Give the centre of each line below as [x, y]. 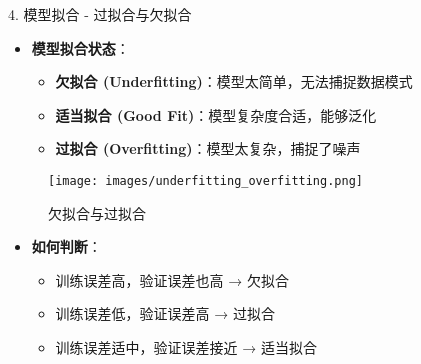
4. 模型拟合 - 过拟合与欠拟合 [100, 14]
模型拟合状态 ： [80, 47]
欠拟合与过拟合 [97, 212]
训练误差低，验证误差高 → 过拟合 [165, 313]
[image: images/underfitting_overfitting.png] [205, 180]
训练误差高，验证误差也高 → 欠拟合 [172, 279]
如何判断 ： [66, 246]
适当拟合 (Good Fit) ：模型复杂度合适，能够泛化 [216, 114]
